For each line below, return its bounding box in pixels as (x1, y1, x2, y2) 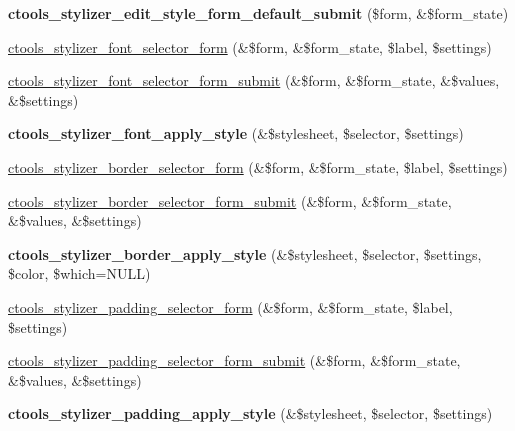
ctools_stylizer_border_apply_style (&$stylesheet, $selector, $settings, (8, 243, 482, 264)
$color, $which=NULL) (8, 263, 151, 284)
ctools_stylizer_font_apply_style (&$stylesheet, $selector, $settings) (8, 123, 464, 144)
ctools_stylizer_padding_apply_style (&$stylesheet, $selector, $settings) (8, 403, 493, 424)
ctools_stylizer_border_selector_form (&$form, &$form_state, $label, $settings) (8, 156, 508, 177)
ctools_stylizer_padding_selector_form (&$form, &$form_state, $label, (8, 296, 453, 317)
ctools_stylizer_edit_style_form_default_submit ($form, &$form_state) (8, 3, 509, 23)
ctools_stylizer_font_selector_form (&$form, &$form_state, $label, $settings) (8, 36, 492, 57)
